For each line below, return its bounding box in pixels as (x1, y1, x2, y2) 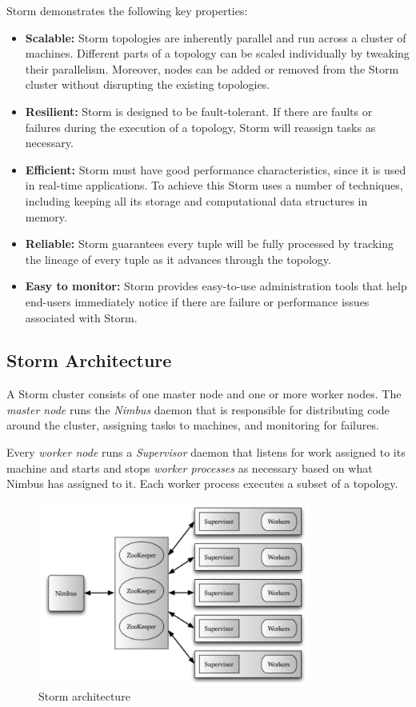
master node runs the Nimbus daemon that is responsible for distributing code (6, 401, 390, 417)
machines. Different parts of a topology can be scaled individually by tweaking (25, 45, 410, 62)
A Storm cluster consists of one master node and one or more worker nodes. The (6, 385, 402, 402)
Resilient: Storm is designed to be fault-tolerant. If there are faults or (25, 102, 373, 119)
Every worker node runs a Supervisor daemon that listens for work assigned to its (6, 444, 406, 461)
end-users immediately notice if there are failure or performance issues (25, 293, 370, 310)
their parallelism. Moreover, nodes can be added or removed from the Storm (25, 60, 399, 77)
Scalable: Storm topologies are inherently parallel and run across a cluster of (25, 29, 406, 46)
